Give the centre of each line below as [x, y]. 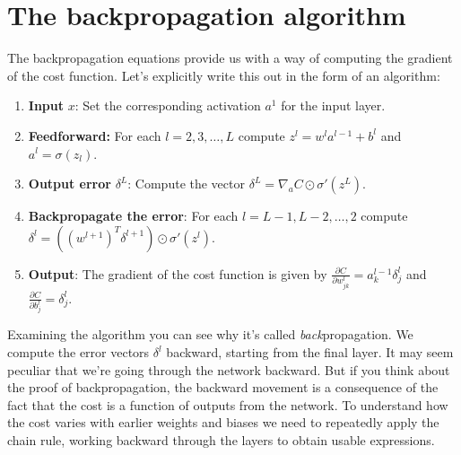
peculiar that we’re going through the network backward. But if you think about [229, 369]
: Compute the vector [186, 184]
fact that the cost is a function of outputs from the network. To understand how [228, 404]
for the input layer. [333, 105]
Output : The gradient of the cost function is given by [178, 273]
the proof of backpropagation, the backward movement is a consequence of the [223, 387]
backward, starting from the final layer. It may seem [310, 352]
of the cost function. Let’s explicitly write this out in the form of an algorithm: [224, 75]
